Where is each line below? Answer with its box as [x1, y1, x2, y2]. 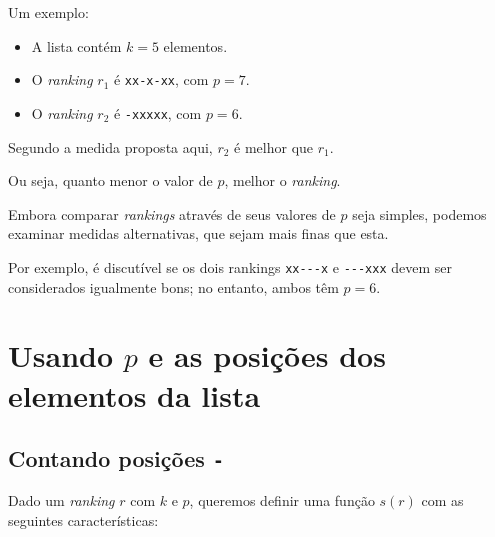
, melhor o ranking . [224, 170, 341, 191]
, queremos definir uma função [189, 490, 375, 511]
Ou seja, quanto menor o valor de [8, 170, 213, 191]
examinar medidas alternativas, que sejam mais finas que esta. [8, 223, 389, 244]
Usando [8, 335, 114, 376]
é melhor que [234, 136, 314, 157]
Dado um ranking [8, 490, 115, 511]
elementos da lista [8, 374, 261, 415]
